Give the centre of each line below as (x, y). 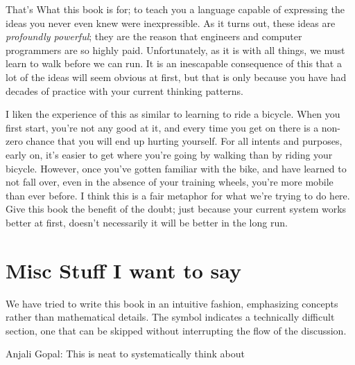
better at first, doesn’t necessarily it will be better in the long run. (147, 222)
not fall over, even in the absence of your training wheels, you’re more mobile (170, 182)
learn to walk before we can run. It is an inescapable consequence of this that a (174, 63)
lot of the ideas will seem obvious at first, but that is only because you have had (176, 77)
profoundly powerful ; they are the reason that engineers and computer (154, 36)
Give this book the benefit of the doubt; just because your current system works (176, 209)
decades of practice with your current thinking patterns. (124, 90)
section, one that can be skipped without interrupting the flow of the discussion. (176, 330)
